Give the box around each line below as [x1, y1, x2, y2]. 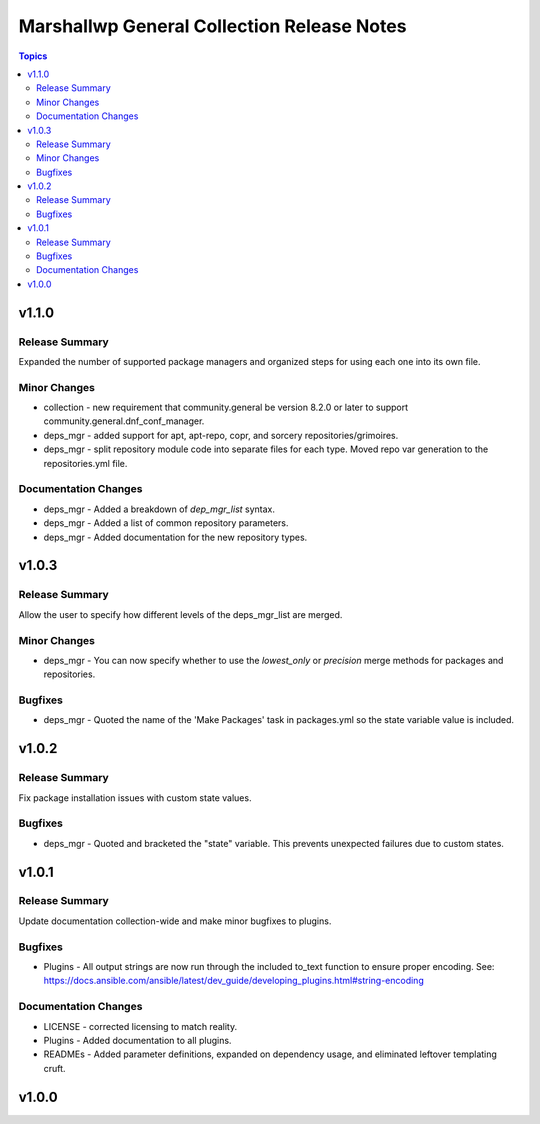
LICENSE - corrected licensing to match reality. [43, 1020, 238, 1032]
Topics [18, 50, 48, 62]
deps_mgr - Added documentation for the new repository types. [43, 531, 308, 543]
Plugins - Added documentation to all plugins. [43, 1034, 232, 1046]
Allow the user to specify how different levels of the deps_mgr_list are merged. [18, 608, 343, 620]
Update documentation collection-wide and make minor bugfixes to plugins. [18, 915, 332, 927]
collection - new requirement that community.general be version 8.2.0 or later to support [43, 401, 409, 414]
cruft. [43, 1062, 66, 1074]
